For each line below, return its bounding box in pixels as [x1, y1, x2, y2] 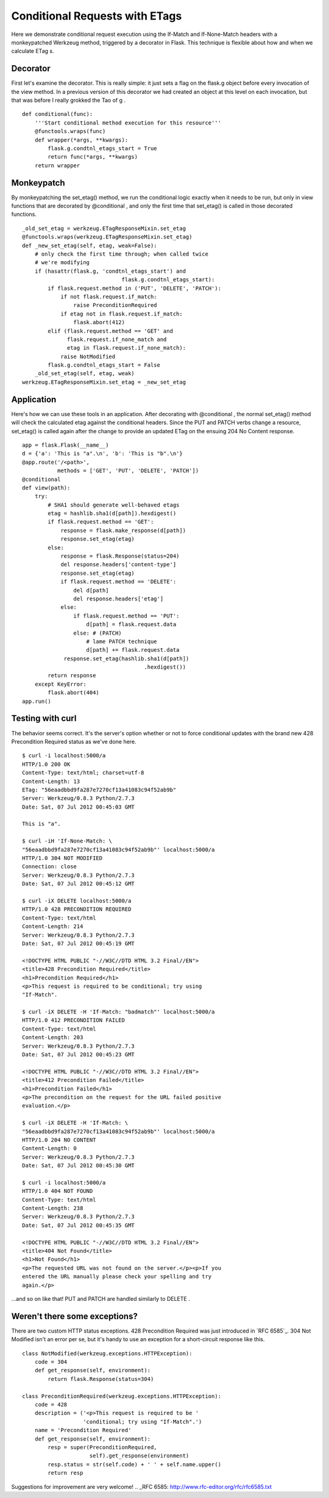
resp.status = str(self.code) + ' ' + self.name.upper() [48, 1461, 222, 1467]
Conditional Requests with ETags [11, 9, 182, 23]
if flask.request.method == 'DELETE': [60, 578, 177, 585]
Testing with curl [11, 713, 77, 724]
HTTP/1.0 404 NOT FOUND [22, 1187, 93, 1195]
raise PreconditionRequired [73, 302, 158, 309]
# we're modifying [34, 259, 90, 266]
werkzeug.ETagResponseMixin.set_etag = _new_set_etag [22, 378, 186, 386]
